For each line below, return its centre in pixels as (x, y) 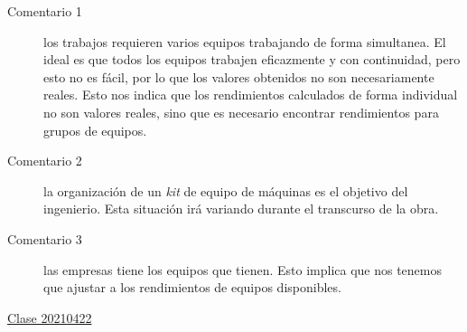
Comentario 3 (45, 238)
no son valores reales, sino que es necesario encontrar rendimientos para (241, 112)
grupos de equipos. (95, 130)
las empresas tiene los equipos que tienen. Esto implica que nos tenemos (243, 269)
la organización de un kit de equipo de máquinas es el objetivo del (226, 190)
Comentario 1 (45, 11)
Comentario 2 (45, 161)
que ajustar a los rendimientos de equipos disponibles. (192, 287)
